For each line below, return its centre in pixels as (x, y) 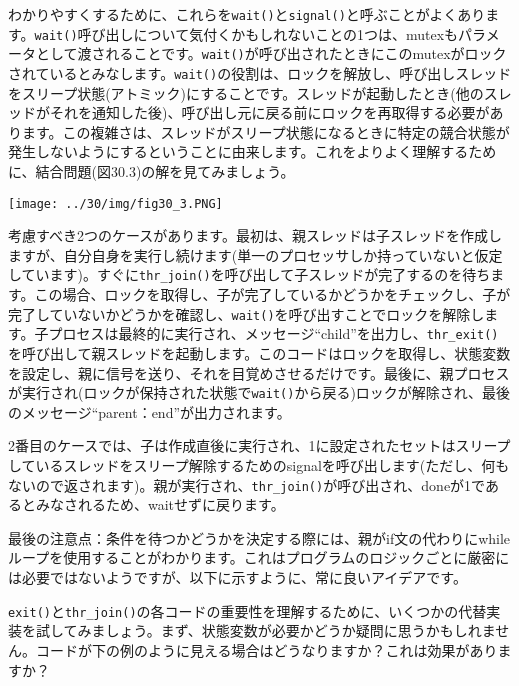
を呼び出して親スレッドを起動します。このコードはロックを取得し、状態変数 (259, 353)
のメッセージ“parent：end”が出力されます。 (149, 411)
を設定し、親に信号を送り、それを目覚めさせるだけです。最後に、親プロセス (259, 372)
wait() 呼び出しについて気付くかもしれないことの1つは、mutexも (246, 33)
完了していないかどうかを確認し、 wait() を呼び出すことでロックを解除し (246, 313)
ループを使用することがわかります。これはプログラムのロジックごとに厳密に (259, 557)
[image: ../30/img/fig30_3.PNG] (115, 203)
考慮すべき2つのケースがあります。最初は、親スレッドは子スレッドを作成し (255, 235)
